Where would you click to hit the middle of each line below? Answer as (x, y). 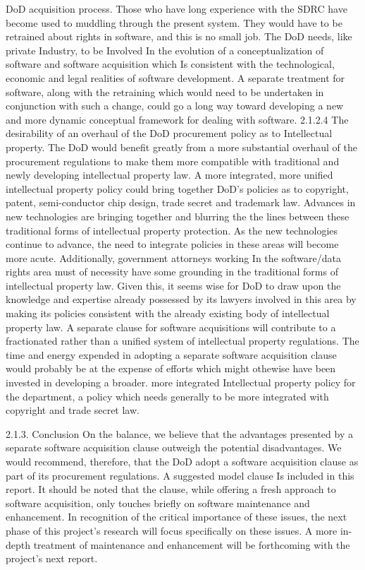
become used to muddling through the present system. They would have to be (174, 22)
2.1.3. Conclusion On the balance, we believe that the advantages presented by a (179, 433)
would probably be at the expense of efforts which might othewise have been (171, 368)
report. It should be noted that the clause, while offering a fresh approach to (171, 489)
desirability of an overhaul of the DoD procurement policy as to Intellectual (169, 133)
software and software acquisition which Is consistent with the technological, (170, 64)
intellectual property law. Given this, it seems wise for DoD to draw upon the (173, 285)
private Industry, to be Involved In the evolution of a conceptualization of (165, 50)
